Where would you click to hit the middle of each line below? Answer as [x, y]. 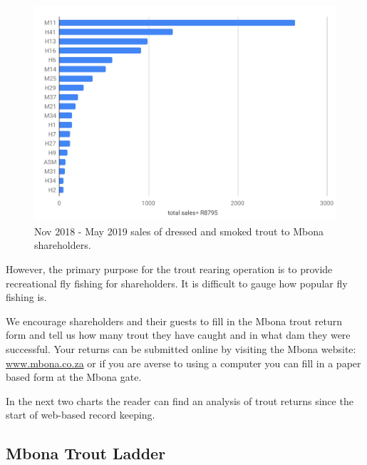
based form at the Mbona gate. [74, 377]
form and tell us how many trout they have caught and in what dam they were [178, 335]
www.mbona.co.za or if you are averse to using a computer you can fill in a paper [183, 363]
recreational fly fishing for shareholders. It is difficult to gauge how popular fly [177, 283]
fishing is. [26, 297]
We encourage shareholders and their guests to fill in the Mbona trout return [174, 321]
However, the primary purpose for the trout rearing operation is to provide [169, 269]
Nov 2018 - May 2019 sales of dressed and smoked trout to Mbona [179, 231]
